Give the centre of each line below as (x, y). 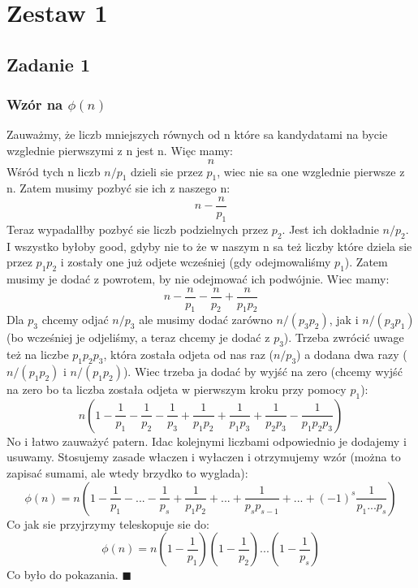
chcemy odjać (75, 320)
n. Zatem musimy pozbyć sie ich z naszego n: (119, 188)
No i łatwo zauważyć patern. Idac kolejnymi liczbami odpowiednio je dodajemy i (207, 441)
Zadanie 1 (48, 64)
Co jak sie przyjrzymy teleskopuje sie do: (108, 523)
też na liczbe (38, 355)
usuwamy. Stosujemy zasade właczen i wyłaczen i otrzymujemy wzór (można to (204, 457)
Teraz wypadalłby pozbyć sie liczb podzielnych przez (138, 229)
